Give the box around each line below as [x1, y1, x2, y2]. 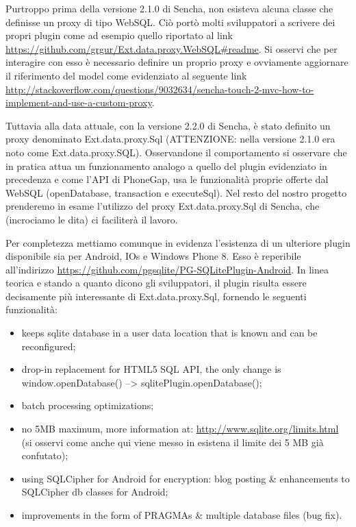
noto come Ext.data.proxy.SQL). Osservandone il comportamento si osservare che [5, 145, 347, 159]
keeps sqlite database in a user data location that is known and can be [21, 326, 318, 340]
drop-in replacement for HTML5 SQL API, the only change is [21, 362, 281, 376]
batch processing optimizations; [21, 398, 154, 413]
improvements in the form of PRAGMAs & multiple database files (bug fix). [21, 508, 342, 522]
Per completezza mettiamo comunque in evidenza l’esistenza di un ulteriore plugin [5, 235, 351, 249]
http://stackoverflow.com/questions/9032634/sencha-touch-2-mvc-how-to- [5, 82, 314, 96]
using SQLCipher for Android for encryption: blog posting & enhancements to [21, 471, 350, 485]
